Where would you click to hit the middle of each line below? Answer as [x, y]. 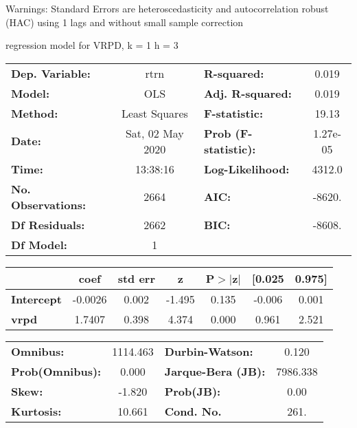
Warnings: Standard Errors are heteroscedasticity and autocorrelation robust [167, 8]
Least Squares [154, 113]
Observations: [49, 204]
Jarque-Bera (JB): [215, 371]
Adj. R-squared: [247, 93]
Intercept [36, 299]
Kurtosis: [36, 411]
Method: [35, 113]
